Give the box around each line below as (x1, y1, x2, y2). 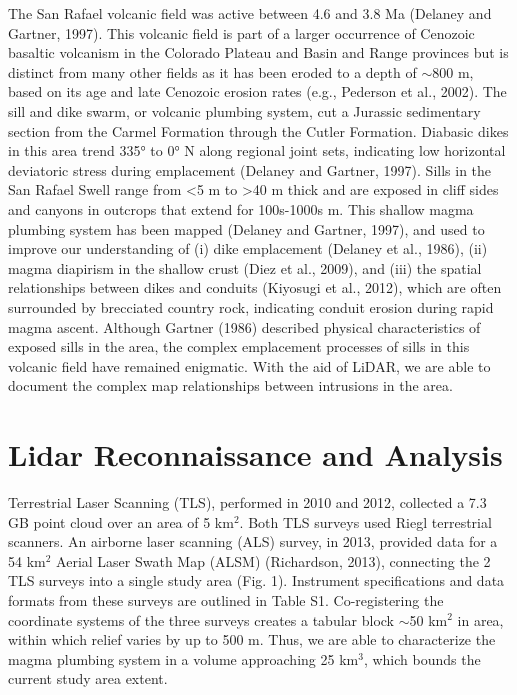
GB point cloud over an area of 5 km (8, 511, 234, 532)
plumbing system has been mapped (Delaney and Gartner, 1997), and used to (8, 218, 485, 239)
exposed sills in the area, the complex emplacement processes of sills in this (8, 336, 470, 357)
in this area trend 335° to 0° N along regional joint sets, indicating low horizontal (8, 140, 506, 161)
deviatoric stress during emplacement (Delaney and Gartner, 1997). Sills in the (8, 159, 492, 180)
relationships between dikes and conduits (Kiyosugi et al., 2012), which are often (8, 277, 502, 298)
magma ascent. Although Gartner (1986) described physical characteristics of (8, 316, 481, 337)
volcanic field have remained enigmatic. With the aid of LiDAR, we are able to (8, 355, 491, 376)
